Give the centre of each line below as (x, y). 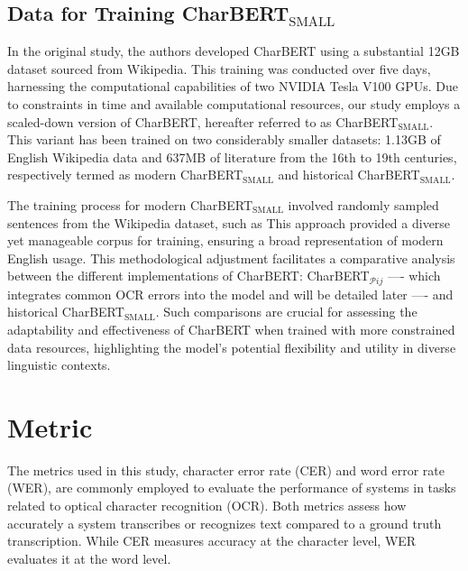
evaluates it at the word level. (89, 558)
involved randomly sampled (363, 204)
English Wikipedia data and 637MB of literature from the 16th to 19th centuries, (232, 157)
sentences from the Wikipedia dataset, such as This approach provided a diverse (229, 222)
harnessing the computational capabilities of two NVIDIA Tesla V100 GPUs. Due (233, 86)
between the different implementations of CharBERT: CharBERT (188, 276)
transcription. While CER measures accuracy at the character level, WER (212, 541)
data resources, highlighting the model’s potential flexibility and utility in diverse (232, 347)
